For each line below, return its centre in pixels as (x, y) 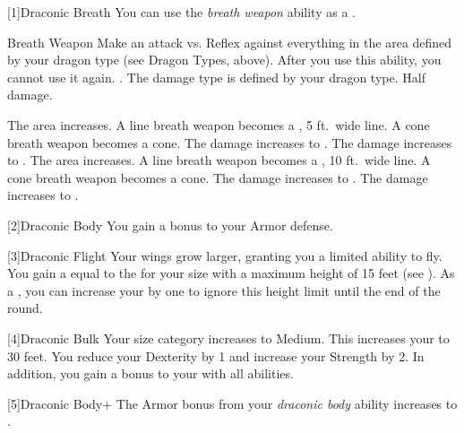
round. (25, 308)
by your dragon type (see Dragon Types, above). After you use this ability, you (224, 60)
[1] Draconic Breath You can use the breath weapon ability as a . (181, 12)
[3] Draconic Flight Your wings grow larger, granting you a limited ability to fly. (225, 255)
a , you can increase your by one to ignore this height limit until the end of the (224, 290)
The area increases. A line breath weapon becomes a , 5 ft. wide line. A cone (219, 124)
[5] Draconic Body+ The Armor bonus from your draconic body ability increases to (232, 403)
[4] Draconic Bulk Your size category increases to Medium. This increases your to (228, 338)
